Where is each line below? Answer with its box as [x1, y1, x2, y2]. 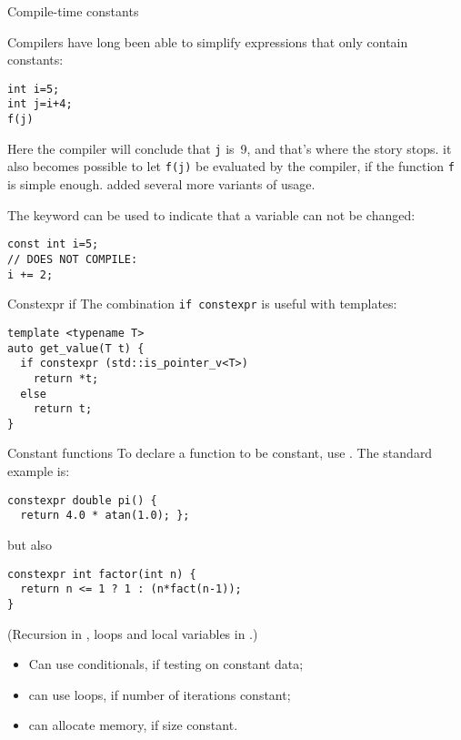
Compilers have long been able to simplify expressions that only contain [7, 32, 408, 51]
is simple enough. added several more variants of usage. [7, 175, 316, 194]
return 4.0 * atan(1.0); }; [20, 509, 190, 522]
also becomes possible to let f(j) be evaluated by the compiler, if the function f [7, 157, 455, 176]
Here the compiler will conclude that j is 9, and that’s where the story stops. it [7, 138, 452, 157]
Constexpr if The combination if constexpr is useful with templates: [7, 294, 397, 313]
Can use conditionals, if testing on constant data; [28, 654, 304, 674]
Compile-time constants [7, 2, 139, 20]
